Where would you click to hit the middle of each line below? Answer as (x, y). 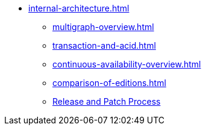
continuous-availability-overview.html (127, 64)
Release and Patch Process (107, 101)
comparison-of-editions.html (109, 83)
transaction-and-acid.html (104, 45)
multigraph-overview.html (103, 27)
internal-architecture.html (79, 8)
